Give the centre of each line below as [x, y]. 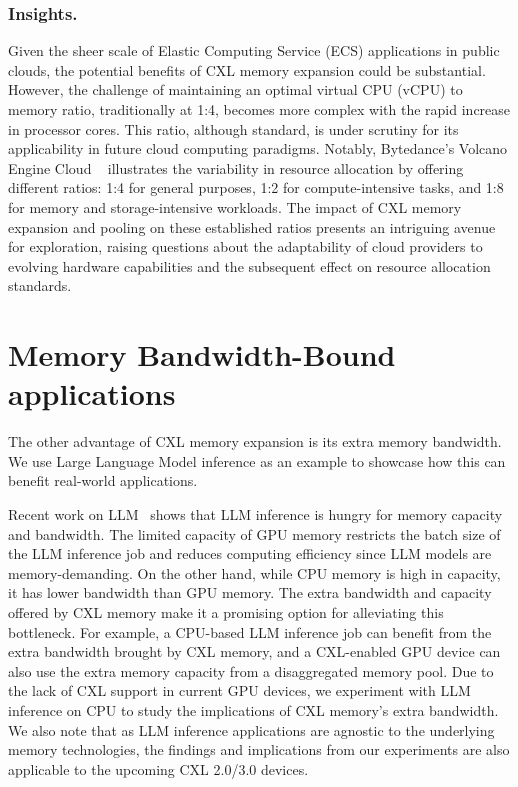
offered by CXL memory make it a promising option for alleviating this [226, 612]
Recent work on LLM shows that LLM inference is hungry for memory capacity [255, 514]
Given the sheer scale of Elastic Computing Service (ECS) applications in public [254, 50]
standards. [40, 285]
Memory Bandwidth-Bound [202, 354]
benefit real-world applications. [103, 480]
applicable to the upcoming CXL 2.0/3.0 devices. [158, 768]
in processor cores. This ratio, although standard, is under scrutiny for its [233, 128]
